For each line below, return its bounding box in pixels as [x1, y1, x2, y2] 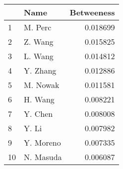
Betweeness [69, 6, 115, 18]
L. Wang [24, 50, 54, 62]
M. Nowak [24, 79, 60, 90]
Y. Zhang [24, 65, 57, 76]
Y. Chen [24, 108, 53, 119]
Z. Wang [24, 36, 54, 47]
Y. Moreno [24, 137, 61, 148]
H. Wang [24, 93, 55, 105]
